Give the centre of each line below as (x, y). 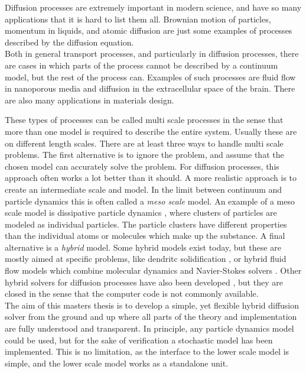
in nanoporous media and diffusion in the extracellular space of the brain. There (150, 88)
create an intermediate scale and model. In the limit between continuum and (144, 189)
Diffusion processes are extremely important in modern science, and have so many (153, 7)
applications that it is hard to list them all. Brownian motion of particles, (138, 19)
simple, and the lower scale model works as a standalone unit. (117, 363)
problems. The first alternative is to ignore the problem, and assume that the (144, 155)
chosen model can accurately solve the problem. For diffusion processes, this (142, 166)
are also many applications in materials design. (89, 100)
